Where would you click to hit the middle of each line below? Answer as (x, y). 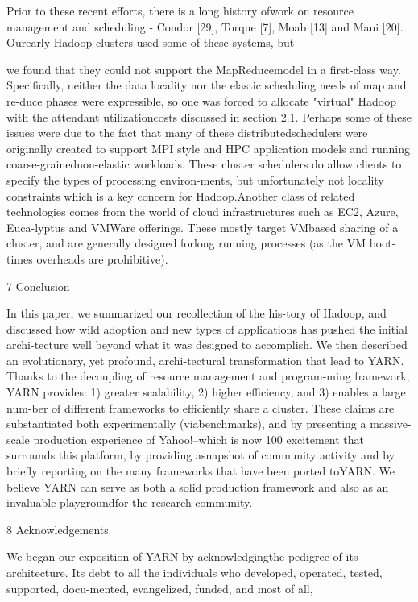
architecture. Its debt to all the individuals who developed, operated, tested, (195, 572)
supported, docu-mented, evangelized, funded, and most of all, (160, 588)
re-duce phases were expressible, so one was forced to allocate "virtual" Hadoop (201, 100)
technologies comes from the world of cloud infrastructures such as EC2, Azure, (203, 212)
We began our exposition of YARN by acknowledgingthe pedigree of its (182, 556)
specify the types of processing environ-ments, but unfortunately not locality (195, 179)
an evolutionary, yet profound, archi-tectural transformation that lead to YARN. (205, 360)
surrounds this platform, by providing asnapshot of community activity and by (201, 455)
